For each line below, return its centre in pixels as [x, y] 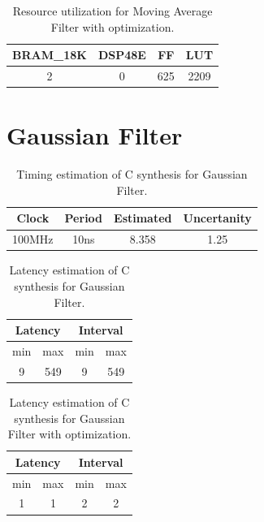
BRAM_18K [50, 55]
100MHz [33, 239]
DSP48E [122, 55]
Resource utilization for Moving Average [113, 11]
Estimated [143, 218]
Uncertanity [217, 218]
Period [84, 218]
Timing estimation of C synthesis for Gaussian [132, 174]
